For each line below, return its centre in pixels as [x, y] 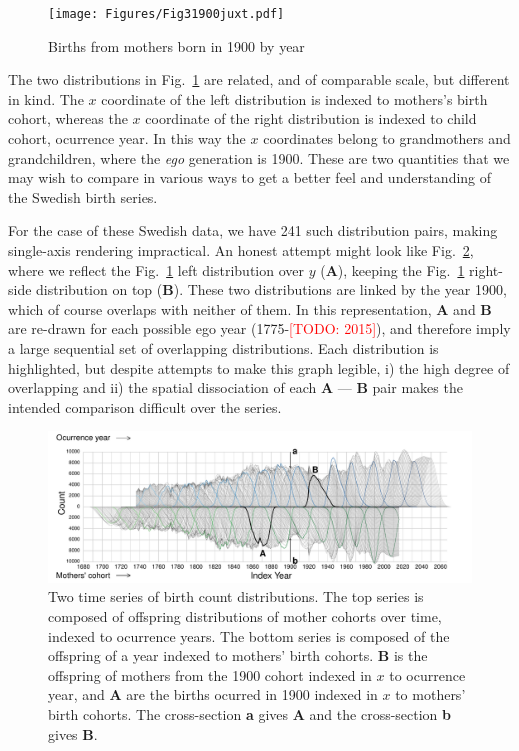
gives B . [73, 733]
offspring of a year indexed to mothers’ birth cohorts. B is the [238, 655]
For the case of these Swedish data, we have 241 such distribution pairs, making [253, 230]
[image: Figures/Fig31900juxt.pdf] [166, 14]
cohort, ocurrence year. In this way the [127, 138]
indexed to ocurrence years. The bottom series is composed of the [249, 635]
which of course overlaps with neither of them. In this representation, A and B [250, 308]
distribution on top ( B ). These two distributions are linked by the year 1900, [271, 289]
